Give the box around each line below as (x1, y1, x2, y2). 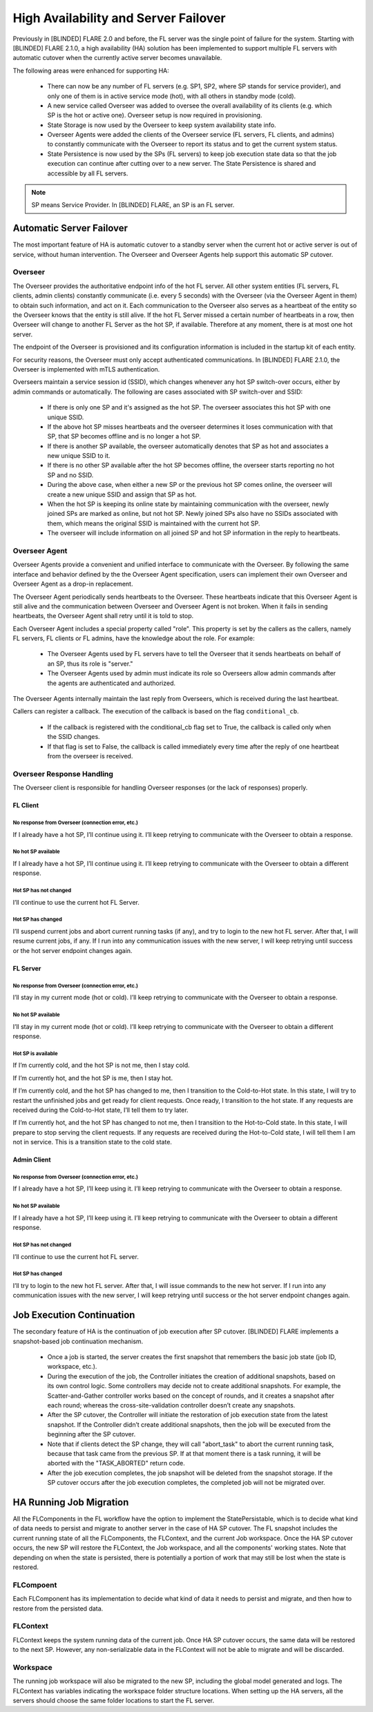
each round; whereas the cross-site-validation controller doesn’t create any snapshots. (47, 1401, 296, 1409)
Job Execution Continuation (12, 1309, 135, 1321)
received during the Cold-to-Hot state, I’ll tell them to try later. (12, 1106, 189, 1114)
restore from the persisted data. (12, 1604, 104, 1613)
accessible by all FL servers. (47, 169, 128, 177)
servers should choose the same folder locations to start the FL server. (12, 1696, 214, 1704)
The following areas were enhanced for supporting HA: (12, 66, 169, 75)
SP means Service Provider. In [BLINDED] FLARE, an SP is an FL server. (31, 201, 235, 209)
